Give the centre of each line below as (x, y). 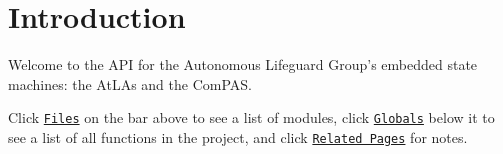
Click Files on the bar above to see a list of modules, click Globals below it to (251, 117)
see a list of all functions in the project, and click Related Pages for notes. (238, 136)
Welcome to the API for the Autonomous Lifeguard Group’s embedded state (243, 64)
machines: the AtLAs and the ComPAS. (130, 83)
